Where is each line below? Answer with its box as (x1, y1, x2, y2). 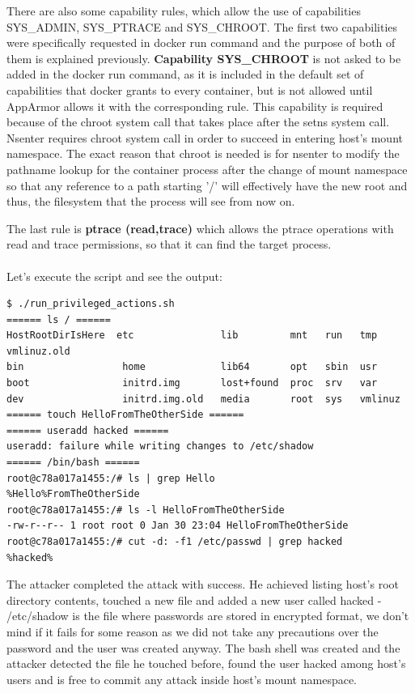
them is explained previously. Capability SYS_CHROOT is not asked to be (6, 49, 401, 66)
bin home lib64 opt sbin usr (6, 361, 378, 373)
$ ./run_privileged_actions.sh (6, 298, 175, 310)
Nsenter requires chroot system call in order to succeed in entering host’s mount (6, 129, 403, 146)
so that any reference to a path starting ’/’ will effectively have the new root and (6, 176, 408, 193)
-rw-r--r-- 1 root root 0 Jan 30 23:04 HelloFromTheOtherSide (6, 520, 349, 532)
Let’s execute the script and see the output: (6, 267, 222, 284)
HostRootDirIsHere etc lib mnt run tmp (6, 329, 378, 342)
